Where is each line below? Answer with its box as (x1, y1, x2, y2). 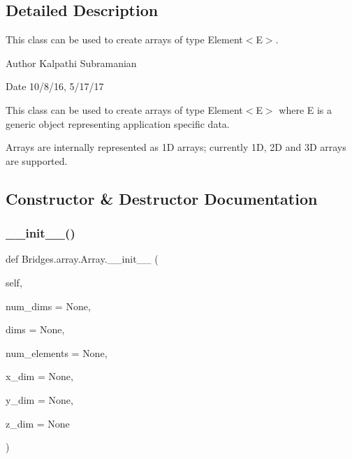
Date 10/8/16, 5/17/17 (6, 79, 104, 94)
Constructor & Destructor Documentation (6, 187, 318, 209)
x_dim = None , (6, 369, 73, 384)
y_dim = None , (6, 392, 73, 407)
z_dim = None (6, 416, 70, 430)
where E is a (279, 102, 332, 117)
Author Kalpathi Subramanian (6, 55, 137, 70)
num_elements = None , (6, 345, 108, 360)
